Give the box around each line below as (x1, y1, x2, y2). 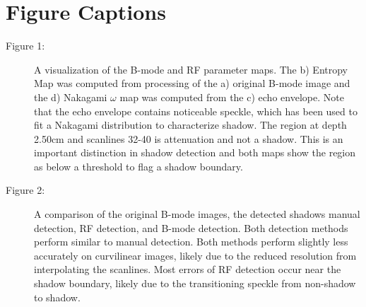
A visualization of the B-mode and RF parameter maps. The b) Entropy (34, 62, 348, 76)
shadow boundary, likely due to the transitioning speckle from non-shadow (34, 276, 356, 291)
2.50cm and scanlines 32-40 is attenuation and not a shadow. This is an (34, 131, 343, 146)
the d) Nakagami (34, 89, 107, 104)
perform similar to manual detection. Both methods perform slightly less (34, 234, 348, 249)
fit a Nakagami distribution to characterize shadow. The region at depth (34, 117, 347, 132)
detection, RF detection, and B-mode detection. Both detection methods (34, 220, 348, 235)
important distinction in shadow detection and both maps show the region (34, 145, 356, 160)
